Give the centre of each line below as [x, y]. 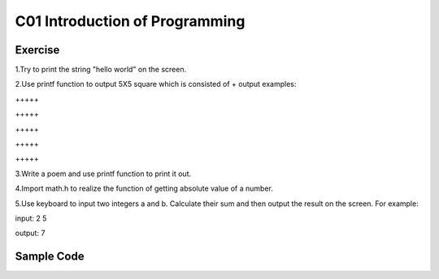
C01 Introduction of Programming [130, 21]
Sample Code [50, 257]
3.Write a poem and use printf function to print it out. [103, 174]
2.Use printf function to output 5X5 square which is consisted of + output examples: [156, 84]
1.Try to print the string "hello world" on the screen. [101, 70]
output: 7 [30, 233]
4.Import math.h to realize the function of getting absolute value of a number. [144, 189]
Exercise [37, 50]
